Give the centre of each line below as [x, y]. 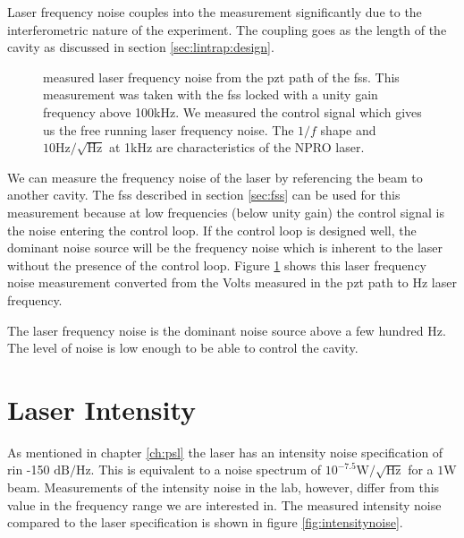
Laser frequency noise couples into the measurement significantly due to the [215, 12]
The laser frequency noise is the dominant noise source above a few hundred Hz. [227, 330]
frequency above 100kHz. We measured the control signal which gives [232, 111]
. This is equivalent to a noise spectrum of [206, 470]
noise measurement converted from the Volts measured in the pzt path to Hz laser [232, 282]
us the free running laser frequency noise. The [169, 129]
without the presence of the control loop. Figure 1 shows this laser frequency [217, 265]
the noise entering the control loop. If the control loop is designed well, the [212, 230]
